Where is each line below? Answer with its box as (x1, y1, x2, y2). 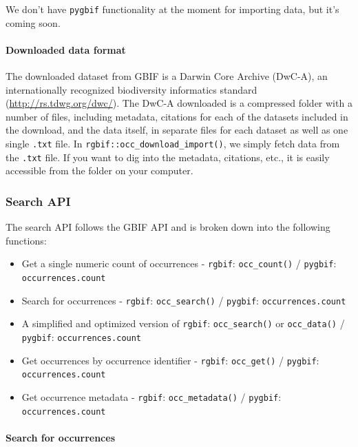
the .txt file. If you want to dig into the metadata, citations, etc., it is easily (6, 149, 330, 164)
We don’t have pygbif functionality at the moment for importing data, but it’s (6, 2, 339, 16)
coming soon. (6, 15, 61, 30)
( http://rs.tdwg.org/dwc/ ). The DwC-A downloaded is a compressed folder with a (6, 96, 352, 110)
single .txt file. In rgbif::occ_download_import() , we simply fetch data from (6, 136, 340, 151)
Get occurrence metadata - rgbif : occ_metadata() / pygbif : (21, 389, 282, 404)
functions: (6, 233, 47, 247)
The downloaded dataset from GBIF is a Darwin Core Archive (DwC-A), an (6, 69, 328, 83)
